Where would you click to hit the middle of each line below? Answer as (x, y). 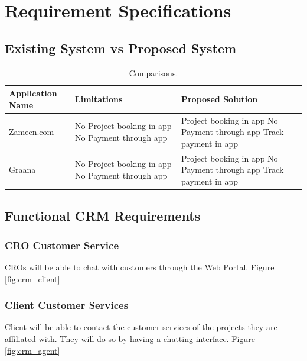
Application (33, 93)
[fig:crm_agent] (32, 350)
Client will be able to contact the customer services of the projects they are (141, 327)
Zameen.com (32, 132)
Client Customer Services (67, 305)
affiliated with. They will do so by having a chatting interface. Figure (130, 338)
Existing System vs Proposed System (121, 48)
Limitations (99, 99)
